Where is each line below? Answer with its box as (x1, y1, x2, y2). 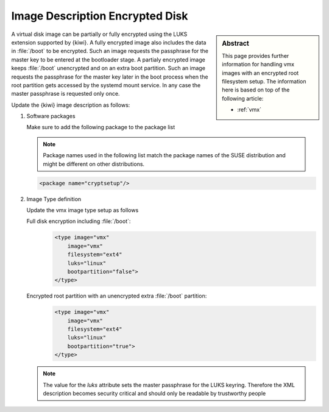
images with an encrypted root (222, 69, 299, 76)
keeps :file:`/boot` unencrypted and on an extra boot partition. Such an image (11, 65, 205, 72)
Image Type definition (26, 195, 82, 202)
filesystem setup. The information (222, 77, 307, 85)
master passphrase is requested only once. (11, 90, 120, 98)
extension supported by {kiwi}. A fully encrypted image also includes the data (11, 38, 207, 46)
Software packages (26, 113, 76, 120)
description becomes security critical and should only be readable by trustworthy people (43, 390, 266, 397)
